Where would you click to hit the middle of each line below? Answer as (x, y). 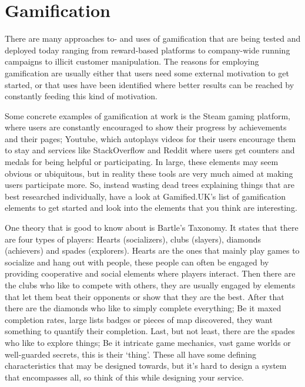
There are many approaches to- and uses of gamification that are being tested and (153, 38)
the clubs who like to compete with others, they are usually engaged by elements (150, 285)
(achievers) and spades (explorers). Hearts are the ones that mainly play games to (152, 250)
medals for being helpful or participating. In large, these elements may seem (142, 162)
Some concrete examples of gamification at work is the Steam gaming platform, (148, 115)
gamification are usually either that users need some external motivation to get (147, 73)
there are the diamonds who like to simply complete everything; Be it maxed (143, 308)
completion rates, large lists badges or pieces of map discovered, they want (139, 319)
